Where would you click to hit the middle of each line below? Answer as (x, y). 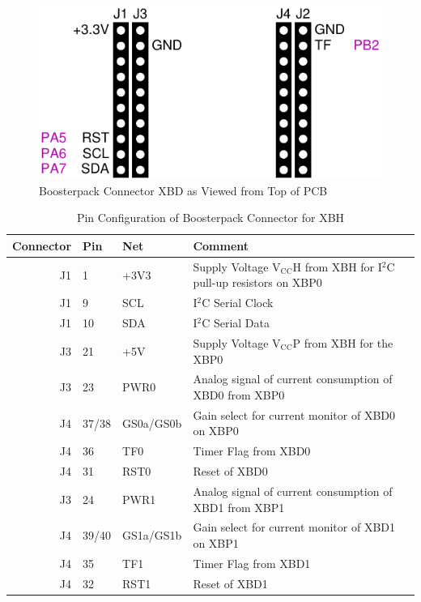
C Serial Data (236, 323)
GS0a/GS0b (152, 423)
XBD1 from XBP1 (239, 507)
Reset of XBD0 (230, 471)
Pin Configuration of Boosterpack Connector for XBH (210, 218)
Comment (221, 245)
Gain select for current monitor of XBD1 (294, 527)
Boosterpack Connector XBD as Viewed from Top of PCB (183, 190)
